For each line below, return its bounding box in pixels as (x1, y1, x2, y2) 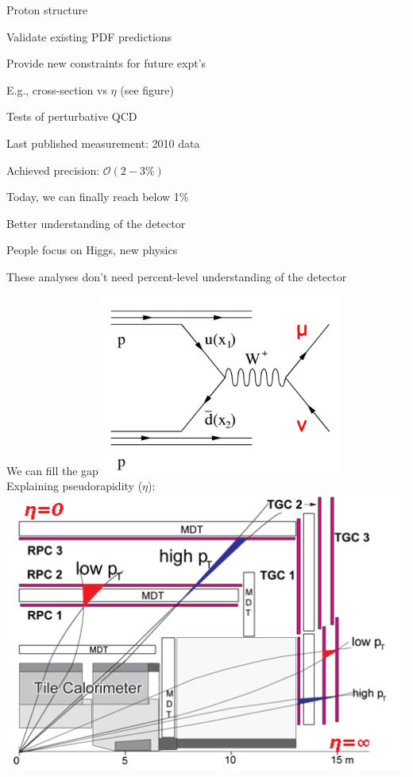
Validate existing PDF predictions (6, 28, 172, 44)
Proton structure (6, 2, 88, 17)
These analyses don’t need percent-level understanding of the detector (6, 268, 347, 284)
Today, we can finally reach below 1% (6, 188, 189, 205)
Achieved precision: (6, 161, 100, 178)
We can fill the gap (6, 462, 98, 478)
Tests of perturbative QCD (6, 108, 137, 125)
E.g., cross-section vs (6, 81, 107, 98)
